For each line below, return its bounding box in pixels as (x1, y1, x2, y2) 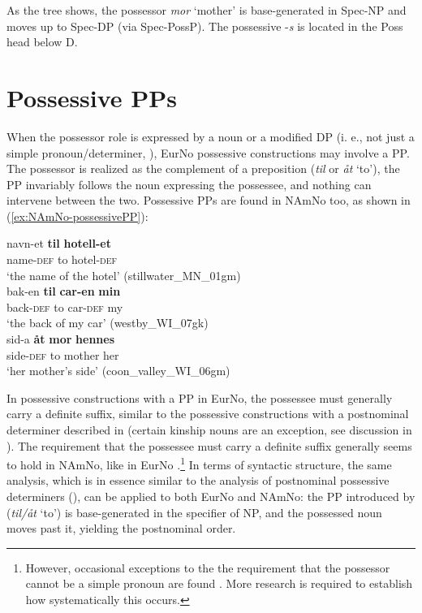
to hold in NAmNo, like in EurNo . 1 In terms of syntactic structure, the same (6, 454, 392, 473)
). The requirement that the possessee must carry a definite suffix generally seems (6, 437, 412, 454)
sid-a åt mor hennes (6, 330, 115, 348)
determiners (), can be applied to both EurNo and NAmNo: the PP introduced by (6, 488, 416, 505)
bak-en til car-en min (6, 283, 121, 300)
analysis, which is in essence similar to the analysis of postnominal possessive (6, 472, 390, 489)
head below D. (6, 33, 78, 50)
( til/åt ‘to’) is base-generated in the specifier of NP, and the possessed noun (6, 503, 382, 520)
